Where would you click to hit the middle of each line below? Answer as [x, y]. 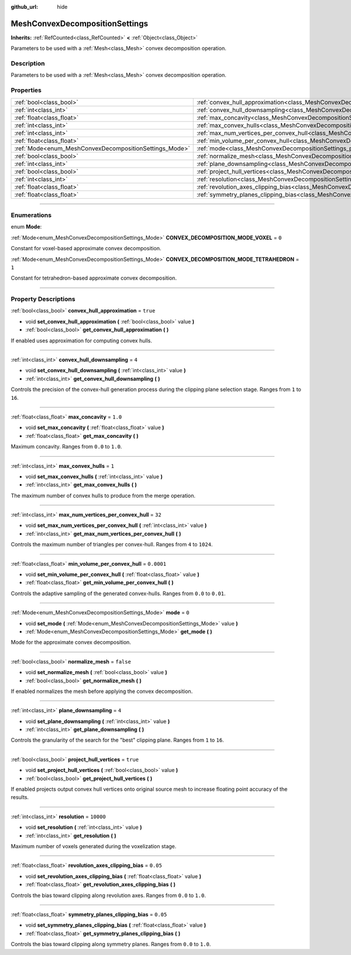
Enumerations [31, 215]
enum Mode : [26, 227]
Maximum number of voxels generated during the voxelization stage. [94, 846]
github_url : [24, 7]
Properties [26, 90]
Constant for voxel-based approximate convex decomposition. [86, 249]
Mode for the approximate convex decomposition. [71, 643]
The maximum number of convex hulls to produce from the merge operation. [103, 495]
